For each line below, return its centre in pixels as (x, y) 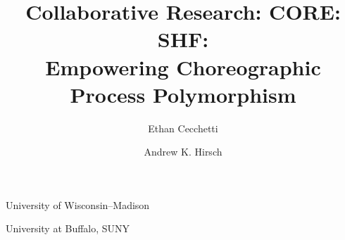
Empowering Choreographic (183, 67)
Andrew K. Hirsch (183, 152)
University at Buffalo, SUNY (68, 228)
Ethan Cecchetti (183, 128)
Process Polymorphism (183, 94)
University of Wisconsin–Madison (78, 204)
